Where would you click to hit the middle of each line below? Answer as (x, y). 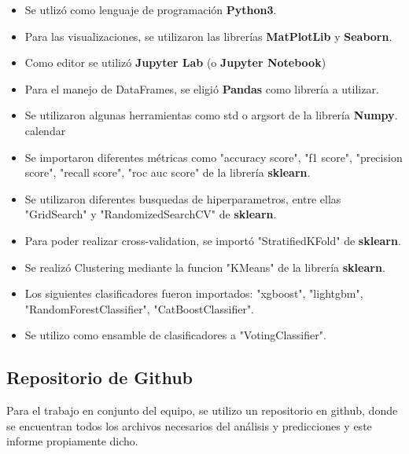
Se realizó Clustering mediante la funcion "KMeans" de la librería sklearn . (205, 267)
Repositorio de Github (100, 377)
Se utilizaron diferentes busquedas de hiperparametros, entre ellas (183, 198)
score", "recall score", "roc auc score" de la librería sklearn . (168, 172)
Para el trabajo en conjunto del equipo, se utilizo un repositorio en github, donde (202, 410)
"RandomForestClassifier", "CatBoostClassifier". (140, 308)
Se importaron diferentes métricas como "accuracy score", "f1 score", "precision (214, 157)
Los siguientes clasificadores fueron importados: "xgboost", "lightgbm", (194, 293)
